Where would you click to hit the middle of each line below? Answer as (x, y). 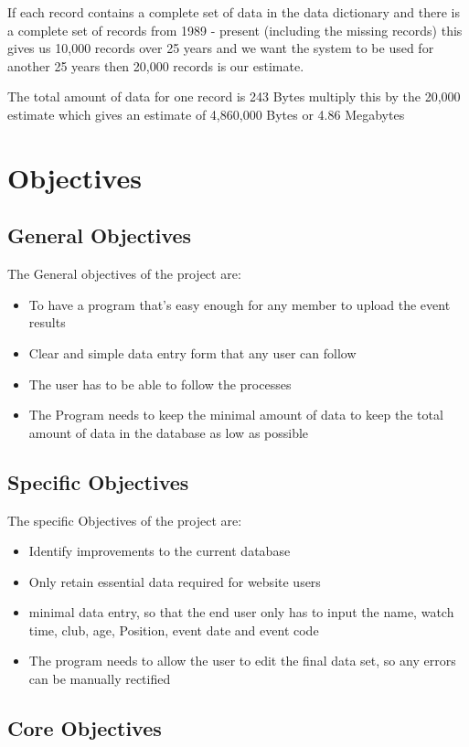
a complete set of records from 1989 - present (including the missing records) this (235, 30)
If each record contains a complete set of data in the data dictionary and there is (234, 12)
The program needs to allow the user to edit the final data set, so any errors (242, 661)
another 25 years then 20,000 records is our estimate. (156, 65)
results (47, 322)
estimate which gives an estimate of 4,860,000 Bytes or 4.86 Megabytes (206, 114)
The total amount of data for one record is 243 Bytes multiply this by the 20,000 (234, 96)
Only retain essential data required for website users (175, 581)
